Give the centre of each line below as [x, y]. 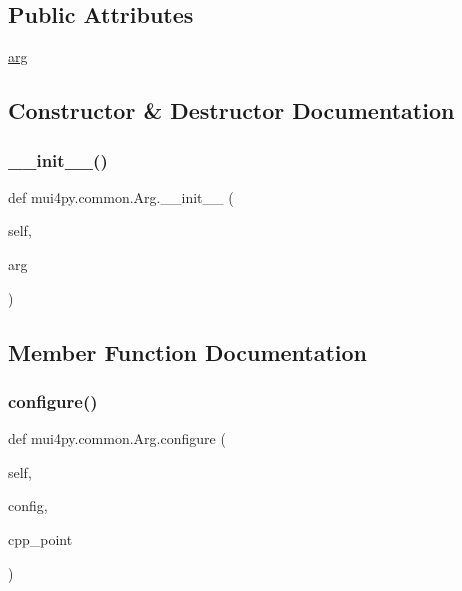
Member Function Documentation [188, 351]
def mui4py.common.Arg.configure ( [117, 438]
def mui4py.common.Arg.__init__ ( [121, 196]
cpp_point [40, 538]
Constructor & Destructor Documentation [231, 110]
